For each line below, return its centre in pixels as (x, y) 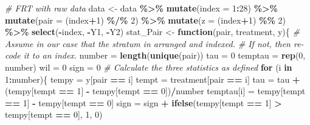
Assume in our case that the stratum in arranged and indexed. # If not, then (148, 43)
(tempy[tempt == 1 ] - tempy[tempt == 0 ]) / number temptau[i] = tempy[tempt (155, 91)
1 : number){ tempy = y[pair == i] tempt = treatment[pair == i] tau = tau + (153, 79)
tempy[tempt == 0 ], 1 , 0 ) (54, 114)
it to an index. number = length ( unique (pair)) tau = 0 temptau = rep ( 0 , (164, 55)
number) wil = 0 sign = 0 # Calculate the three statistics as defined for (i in (149, 67)
